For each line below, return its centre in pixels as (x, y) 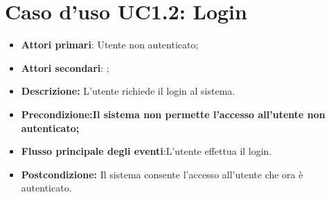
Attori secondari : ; (65, 67)
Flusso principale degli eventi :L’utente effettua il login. (146, 151)
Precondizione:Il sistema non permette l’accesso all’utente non (173, 114)
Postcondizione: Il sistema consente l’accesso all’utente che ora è (162, 174)
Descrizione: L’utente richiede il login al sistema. (128, 91)
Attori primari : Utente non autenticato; (110, 45)
